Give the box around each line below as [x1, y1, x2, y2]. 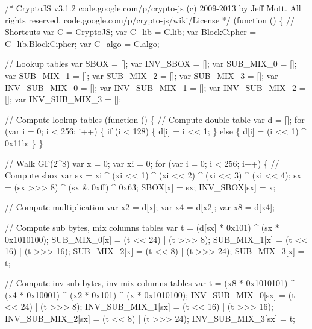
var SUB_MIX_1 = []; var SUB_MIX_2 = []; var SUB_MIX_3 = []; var [5, 69, 278, 81]
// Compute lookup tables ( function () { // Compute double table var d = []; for [5, 113, 305, 125]
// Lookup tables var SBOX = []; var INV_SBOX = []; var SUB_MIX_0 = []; [5, 57, 297, 70]
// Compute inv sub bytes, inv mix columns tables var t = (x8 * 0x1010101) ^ [5, 277, 295, 289]
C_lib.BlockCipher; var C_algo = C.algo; [5, 37, 160, 49]
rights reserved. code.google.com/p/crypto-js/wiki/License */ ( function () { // [5, 13, 295, 26]
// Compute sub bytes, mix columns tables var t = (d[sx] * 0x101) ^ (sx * [5, 221, 279, 233]
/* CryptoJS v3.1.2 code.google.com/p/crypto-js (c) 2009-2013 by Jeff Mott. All [5, 2, 301, 14]
